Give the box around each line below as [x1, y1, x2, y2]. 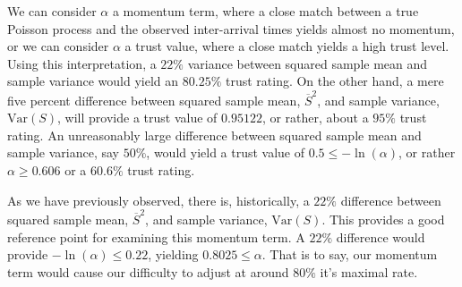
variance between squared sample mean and [187, 54, 428, 72]
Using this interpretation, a [7, 54, 157, 72]
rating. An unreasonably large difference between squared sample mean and [7, 125, 422, 144]
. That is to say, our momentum [261, 245, 438, 264]
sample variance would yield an [7, 72, 179, 90]
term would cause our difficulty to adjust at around [7, 262, 289, 281]
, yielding [148, 245, 199, 264]
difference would [336, 227, 425, 246]
